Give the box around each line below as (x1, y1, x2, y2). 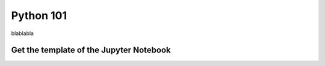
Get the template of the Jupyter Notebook (11, 45, 171, 55)
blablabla (11, 30, 34, 37)
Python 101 (11, 9, 67, 22)
